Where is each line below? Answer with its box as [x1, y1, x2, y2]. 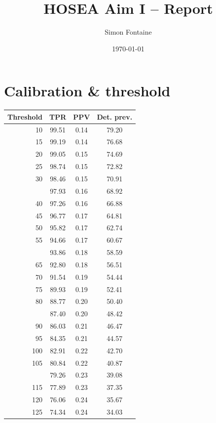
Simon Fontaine [105, 27, 152, 37]
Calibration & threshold [4, 81, 171, 101]
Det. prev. [97, 111, 133, 122]
